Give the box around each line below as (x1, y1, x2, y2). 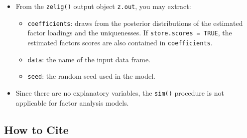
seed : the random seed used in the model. (27, 71, 155, 81)
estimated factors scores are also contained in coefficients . (27, 37, 213, 47)
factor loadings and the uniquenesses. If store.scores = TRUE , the (27, 27, 232, 38)
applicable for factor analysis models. (15, 97, 129, 108)
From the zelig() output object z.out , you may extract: (15, 1, 191, 11)
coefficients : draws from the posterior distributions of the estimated (27, 17, 243, 28)
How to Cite (4, 122, 69, 137)
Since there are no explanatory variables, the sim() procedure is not (15, 87, 224, 98)
